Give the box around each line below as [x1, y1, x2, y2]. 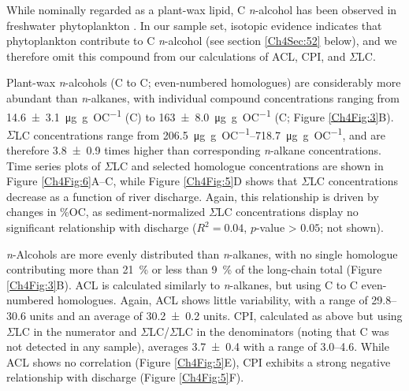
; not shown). [320, 219, 384, 236]
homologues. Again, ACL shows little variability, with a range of [57, 292, 368, 308]
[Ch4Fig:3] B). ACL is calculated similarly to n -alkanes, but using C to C [6, 276, 358, 292]
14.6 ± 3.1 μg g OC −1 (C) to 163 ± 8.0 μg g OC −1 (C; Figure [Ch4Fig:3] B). [6, 106, 394, 125]
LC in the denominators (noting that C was [177, 322, 389, 339]
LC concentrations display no [217, 203, 359, 220]
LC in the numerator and [14, 322, 137, 339]
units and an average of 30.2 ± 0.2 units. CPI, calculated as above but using [29, 307, 403, 323]
